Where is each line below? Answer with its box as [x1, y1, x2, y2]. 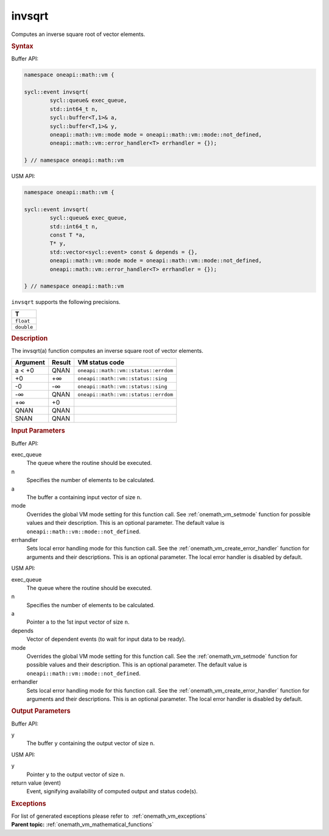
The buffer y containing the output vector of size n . [26, 740, 155, 747]
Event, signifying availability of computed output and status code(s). [26, 788, 198, 795]
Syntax [11, 41, 34, 50]
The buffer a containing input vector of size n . [26, 494, 142, 500]
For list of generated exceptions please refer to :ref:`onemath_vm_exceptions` [11, 812, 207, 820]
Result [52, 358, 71, 367]
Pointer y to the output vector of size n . [26, 771, 125, 778]
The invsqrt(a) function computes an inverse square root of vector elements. [11, 347, 203, 354]
